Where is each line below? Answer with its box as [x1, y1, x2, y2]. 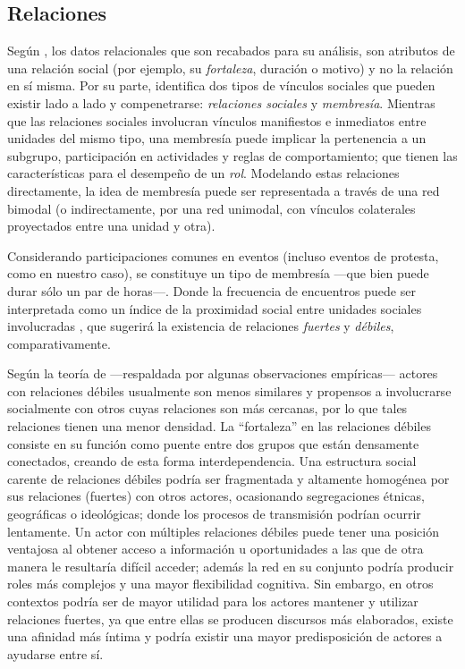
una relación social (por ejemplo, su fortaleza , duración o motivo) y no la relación [7, 58, 453, 77]
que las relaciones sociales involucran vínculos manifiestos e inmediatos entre [7, 111, 427, 130]
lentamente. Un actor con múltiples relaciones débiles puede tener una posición [7, 521, 440, 540]
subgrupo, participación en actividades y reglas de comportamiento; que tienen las [7, 146, 458, 165]
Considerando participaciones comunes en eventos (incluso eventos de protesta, [7, 246, 439, 265]
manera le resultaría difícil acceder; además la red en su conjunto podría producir [7, 556, 454, 575]
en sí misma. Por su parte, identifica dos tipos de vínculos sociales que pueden [7, 76, 435, 95]
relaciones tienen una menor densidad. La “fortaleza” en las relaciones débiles [7, 417, 431, 436]
